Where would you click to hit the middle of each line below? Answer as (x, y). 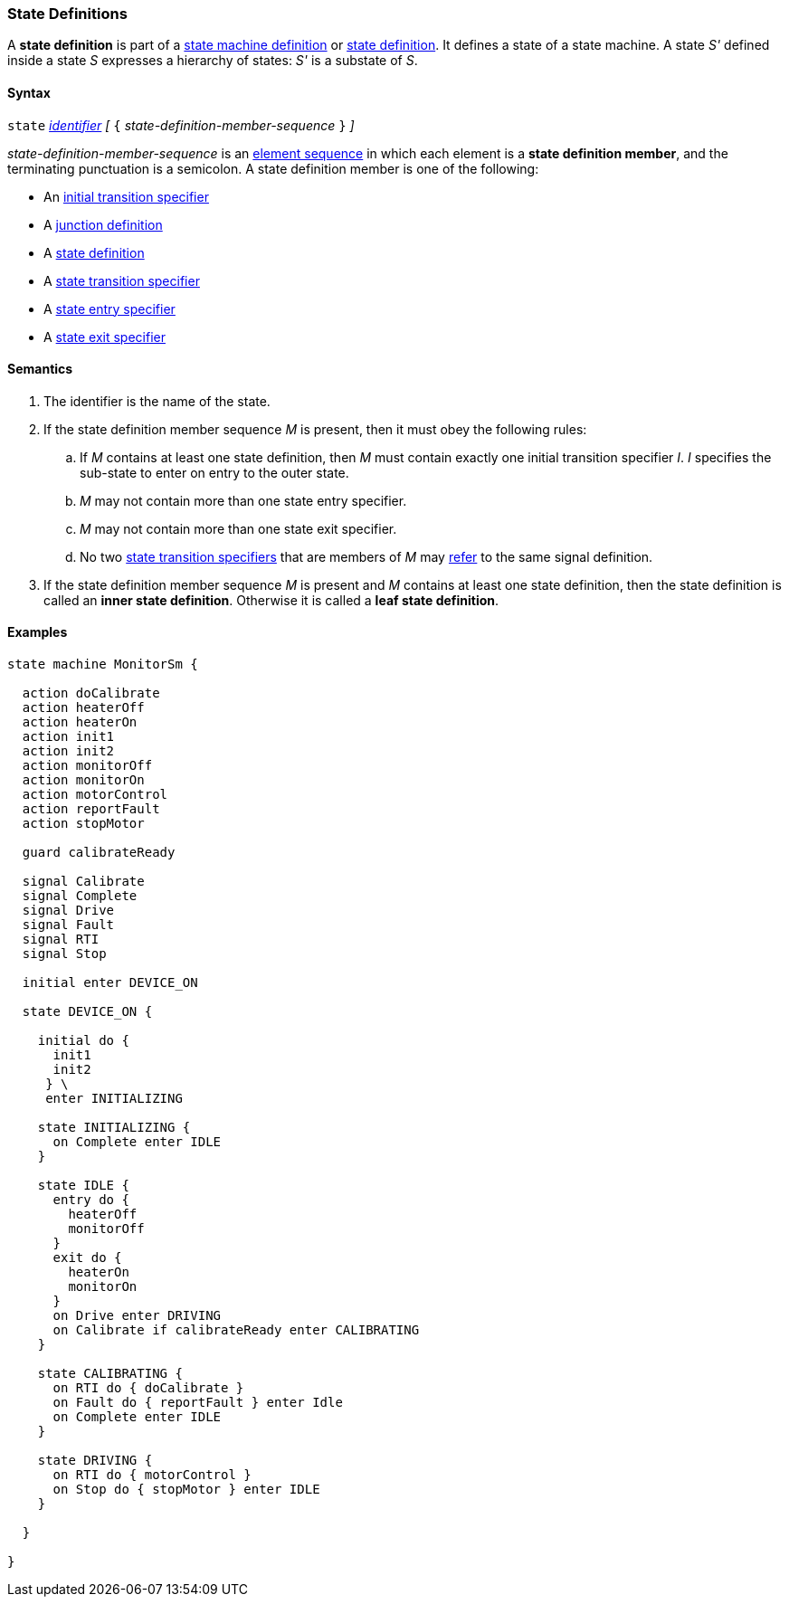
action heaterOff (83, 708)
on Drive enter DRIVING (137, 1316)
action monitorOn (83, 780)
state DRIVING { (95, 1461)
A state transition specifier (122, 280)
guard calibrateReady (99, 853)
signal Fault (68, 925)
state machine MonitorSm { (103, 664)
